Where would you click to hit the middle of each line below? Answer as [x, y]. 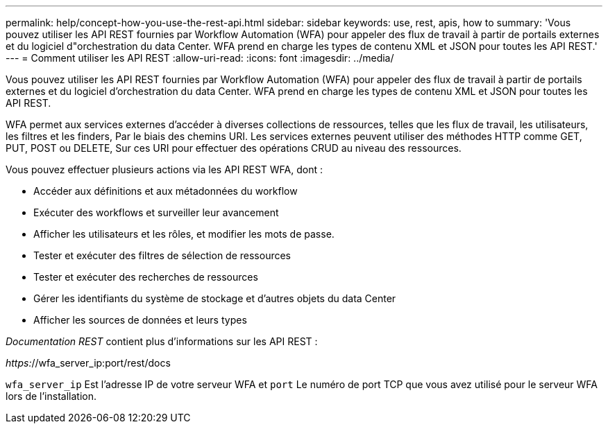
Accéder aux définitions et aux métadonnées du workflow [166, 191]
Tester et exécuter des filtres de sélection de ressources [162, 255]
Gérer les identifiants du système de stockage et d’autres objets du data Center [215, 298]
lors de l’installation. [51, 396]
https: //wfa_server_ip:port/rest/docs [88, 363]
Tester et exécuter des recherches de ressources [146, 277]
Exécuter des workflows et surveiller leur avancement [156, 212]
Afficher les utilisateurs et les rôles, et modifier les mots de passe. [184, 234]
